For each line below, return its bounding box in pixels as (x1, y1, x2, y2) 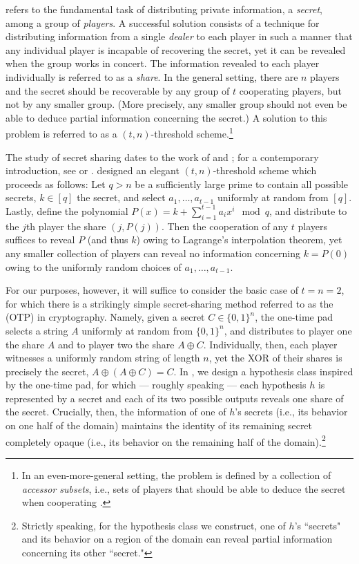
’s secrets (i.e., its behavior (235, 404, 348, 419)
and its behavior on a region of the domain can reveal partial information (21, 532, 333, 546)
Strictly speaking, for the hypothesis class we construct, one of (21, 518, 286, 532)
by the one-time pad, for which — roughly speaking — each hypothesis (6, 377, 307, 392)
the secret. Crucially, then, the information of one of (6, 404, 226, 419)
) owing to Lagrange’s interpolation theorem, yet (136, 232, 342, 247)
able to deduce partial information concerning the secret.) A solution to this (6, 110, 327, 124)
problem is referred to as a (6, 126, 117, 140)
